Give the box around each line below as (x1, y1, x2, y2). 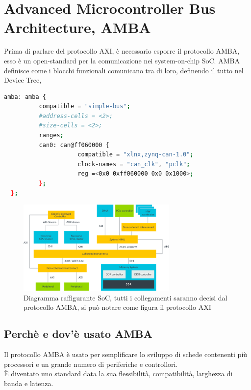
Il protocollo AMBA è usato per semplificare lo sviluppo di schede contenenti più (4, 349, 248, 359)
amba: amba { (4, 93, 46, 100)
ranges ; (39, 132, 64, 139)
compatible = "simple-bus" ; (39, 103, 130, 110)
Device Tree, (4, 75, 42, 85)
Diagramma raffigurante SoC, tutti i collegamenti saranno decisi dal (24, 292, 227, 302)
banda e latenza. (4, 378, 53, 388)
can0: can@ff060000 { (39, 141, 109, 149)
